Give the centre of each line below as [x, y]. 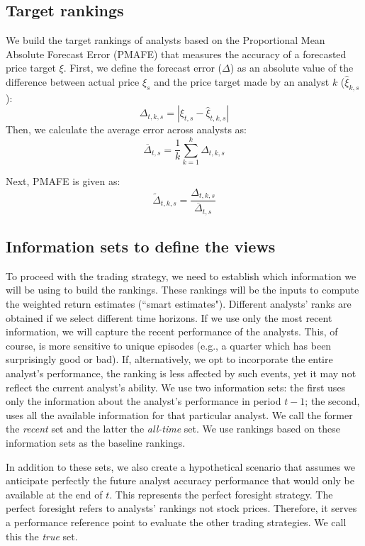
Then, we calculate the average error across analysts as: [127, 129]
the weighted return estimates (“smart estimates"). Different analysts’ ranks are [179, 304]
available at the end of [54, 494]
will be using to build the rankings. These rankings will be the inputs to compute [182, 290]
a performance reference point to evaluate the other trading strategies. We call [176, 522]
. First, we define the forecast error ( [143, 68]
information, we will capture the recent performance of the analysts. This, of [172, 331]
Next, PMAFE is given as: [63, 181]
